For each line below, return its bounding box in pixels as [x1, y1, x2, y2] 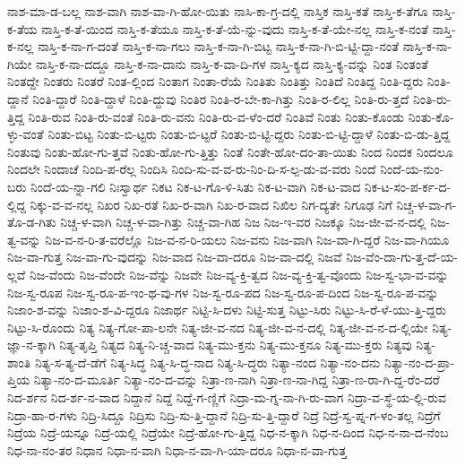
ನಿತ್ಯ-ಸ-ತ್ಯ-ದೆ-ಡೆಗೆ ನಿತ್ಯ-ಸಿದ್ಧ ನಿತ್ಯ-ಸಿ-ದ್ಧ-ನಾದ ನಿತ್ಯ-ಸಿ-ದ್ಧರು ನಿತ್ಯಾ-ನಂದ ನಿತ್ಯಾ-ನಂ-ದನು [34, 352, 381, 371]
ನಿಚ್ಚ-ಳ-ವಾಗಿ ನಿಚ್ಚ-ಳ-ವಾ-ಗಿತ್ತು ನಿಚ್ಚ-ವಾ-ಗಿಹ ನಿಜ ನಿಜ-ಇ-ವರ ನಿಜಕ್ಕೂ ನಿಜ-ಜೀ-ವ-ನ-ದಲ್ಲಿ [60, 212, 426, 231]
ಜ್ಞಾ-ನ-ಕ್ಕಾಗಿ [7, 335, 56, 354]
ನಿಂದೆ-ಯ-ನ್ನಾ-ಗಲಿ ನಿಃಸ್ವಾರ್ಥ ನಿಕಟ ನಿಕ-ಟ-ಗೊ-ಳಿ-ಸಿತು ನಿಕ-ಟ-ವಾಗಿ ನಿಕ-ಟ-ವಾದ [30, 177, 361, 195]
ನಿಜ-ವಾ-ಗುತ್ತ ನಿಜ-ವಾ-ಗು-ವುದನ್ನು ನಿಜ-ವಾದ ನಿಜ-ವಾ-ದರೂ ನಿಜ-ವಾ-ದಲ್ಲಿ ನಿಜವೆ [7, 247, 342, 266]
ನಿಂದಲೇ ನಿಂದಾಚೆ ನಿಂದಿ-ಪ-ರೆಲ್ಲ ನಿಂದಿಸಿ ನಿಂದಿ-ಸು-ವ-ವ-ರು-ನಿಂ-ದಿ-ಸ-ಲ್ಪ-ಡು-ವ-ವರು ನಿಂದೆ [7, 160, 376, 178]
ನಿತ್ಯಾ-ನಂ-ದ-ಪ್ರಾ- [383, 352, 455, 371]
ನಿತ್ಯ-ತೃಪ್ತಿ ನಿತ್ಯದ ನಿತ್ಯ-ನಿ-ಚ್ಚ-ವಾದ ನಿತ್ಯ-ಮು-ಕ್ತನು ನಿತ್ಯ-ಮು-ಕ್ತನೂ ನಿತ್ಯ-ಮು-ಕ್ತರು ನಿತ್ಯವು [59, 335, 412, 354]
